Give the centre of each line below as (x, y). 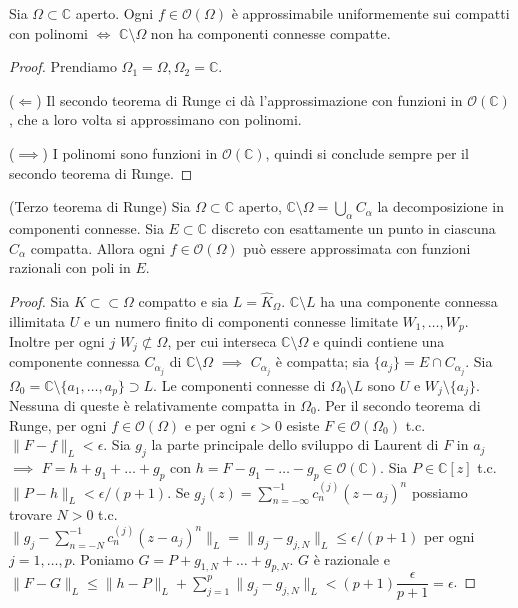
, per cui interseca (222, 341)
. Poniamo (102, 558)
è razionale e (351, 558)
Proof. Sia (39, 300)
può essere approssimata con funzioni (357, 247)
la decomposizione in (440, 206)
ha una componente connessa (409, 300)
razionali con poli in (70, 267)
